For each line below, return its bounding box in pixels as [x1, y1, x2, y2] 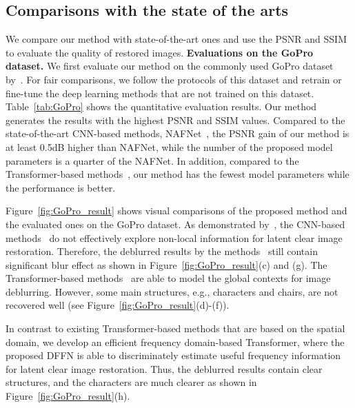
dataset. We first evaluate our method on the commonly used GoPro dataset [6, 59, 334, 73]
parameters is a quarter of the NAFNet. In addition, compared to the [6, 153, 299, 167]
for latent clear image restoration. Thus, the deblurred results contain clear [6, 361, 323, 376]
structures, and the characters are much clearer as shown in [6, 375, 257, 389]
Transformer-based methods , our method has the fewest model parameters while [6, 167, 349, 181]
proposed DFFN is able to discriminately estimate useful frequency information [6, 348, 341, 363]
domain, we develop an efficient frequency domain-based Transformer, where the [6, 334, 345, 349]
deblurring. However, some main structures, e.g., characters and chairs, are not [6, 284, 338, 298]
